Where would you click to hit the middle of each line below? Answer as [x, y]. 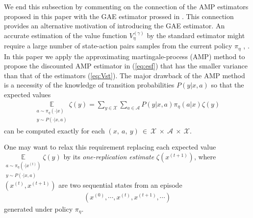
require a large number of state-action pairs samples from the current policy [118, 46]
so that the [228, 85]
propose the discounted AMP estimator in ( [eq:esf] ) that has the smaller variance [126, 66]
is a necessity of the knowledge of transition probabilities [89, 85]
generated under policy [38, 208]
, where [205, 156]
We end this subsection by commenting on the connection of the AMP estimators [126, 6]
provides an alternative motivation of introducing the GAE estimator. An [114, 26]
